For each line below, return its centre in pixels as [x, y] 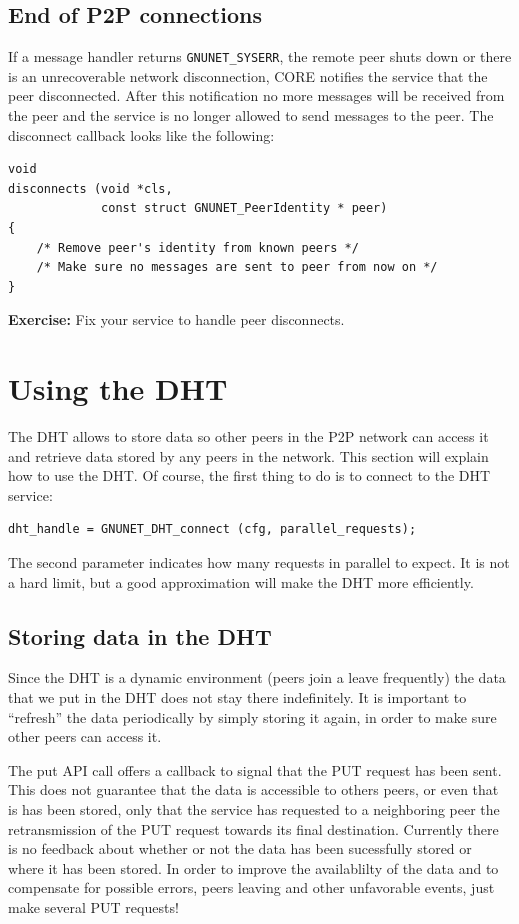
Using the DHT [118, 388]
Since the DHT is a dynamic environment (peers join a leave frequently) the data [257, 677]
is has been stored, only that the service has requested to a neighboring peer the [254, 809]
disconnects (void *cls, [90, 188]
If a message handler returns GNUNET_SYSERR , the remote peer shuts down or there [260, 56]
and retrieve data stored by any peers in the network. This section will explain [248, 455]
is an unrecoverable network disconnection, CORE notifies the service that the [248, 75]
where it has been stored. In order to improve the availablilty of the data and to [253, 867]
